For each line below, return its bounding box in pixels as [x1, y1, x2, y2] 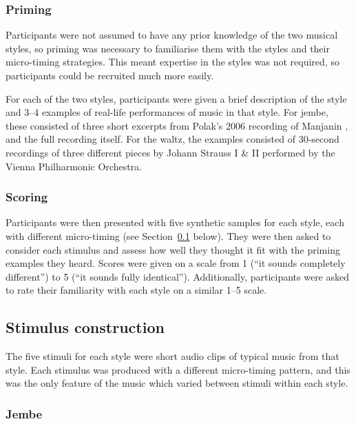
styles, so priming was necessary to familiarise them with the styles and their [6, 41, 330, 55]
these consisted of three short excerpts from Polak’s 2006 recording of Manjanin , [6, 118, 348, 132]
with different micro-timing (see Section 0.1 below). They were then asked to [6, 228, 331, 243]
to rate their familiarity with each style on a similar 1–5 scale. [6, 283, 267, 297]
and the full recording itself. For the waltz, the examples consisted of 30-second [6, 132, 339, 146]
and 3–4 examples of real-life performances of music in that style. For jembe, [6, 105, 328, 119]
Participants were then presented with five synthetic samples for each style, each [6, 215, 344, 230]
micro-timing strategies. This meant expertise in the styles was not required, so [6, 54, 339, 69]
